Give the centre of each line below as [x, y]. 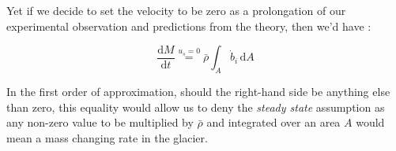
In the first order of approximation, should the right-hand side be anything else [198, 91]
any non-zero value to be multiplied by [100, 122]
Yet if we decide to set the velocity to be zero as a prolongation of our [176, 10]
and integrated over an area [273, 122]
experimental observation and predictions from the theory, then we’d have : [189, 26]
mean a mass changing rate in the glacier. [107, 137]
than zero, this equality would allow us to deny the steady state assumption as [196, 107]
